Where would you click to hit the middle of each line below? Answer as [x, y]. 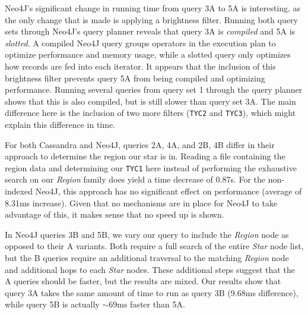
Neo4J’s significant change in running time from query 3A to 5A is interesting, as [153, 8]
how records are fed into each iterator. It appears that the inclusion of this [140, 66]
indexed [19, 191]
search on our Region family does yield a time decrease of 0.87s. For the [135, 179]
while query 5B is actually [52, 304]
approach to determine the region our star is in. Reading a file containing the [145, 156]
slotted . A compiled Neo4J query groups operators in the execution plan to [140, 43]
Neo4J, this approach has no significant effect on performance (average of [169, 191]
